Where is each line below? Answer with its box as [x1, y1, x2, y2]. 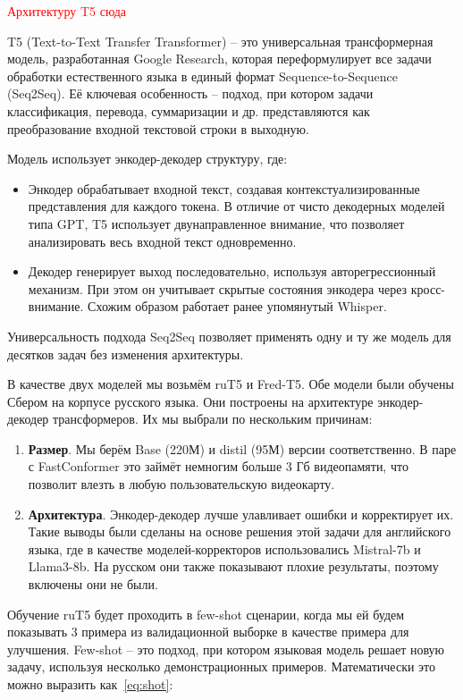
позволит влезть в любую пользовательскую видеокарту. [28, 475, 335, 493]
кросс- [410, 279, 446, 298]
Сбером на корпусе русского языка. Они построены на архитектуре [7, 392, 374, 410]
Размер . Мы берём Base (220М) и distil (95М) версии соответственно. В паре [28, 439, 457, 458]
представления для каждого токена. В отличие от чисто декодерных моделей [28, 197, 445, 215]
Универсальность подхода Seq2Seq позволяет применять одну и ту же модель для [7, 326, 451, 345]
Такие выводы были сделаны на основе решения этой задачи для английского [28, 522, 451, 541]
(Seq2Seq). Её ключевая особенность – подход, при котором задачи [7, 84, 374, 103]
